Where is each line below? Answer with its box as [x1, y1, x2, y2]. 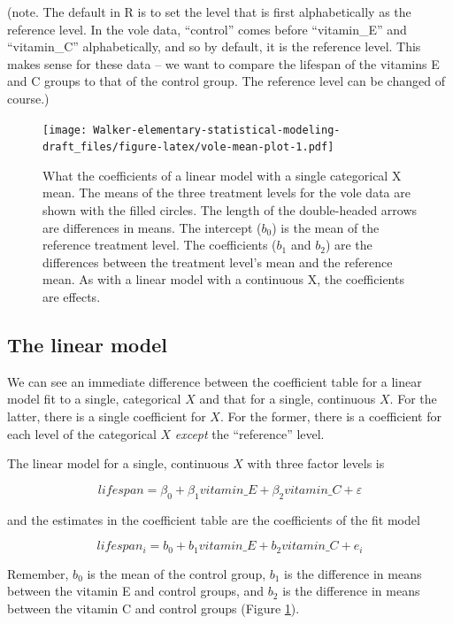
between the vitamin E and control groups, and [7, 582, 265, 600]
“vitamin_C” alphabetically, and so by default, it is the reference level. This [7, 37, 421, 56]
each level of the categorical [7, 424, 157, 443]
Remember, [7, 564, 69, 582]
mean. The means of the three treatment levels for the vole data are [42, 183, 411, 202]
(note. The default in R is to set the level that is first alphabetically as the [7, 3, 411, 20]
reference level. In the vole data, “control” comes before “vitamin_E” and [7, 19, 407, 38]
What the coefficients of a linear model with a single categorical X [42, 166, 402, 184]
